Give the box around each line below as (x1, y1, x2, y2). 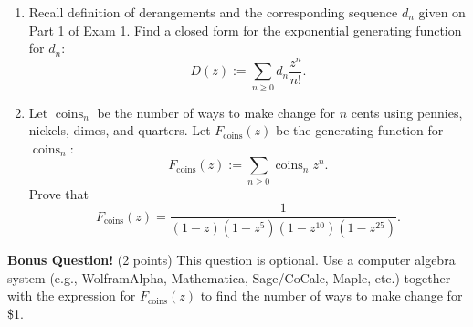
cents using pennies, (351, 102, 463, 121)
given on (418, 3, 466, 21)
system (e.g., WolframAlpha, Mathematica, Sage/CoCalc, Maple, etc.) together (7, 268, 451, 287)
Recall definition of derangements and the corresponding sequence (28, 3, 398, 21)
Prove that (28, 184, 89, 203)
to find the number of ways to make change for (200, 286, 463, 305)
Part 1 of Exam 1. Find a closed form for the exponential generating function (28, 20, 462, 39)
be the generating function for (276, 121, 444, 140)
